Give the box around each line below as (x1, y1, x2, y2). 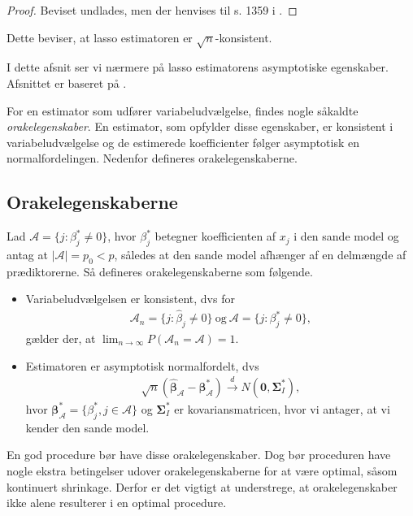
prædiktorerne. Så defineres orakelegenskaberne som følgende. (7, 262, 313, 280)
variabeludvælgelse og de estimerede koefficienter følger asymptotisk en (7, 133, 360, 150)
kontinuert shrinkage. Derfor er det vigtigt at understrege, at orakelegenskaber (7, 478, 398, 495)
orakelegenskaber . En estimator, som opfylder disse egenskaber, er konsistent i (7, 118, 393, 135)
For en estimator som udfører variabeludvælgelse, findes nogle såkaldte (7, 102, 359, 119)
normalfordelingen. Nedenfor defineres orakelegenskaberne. (7, 150, 298, 167)
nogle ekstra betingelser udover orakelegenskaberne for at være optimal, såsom (7, 462, 398, 479)
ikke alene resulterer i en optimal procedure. (7, 494, 227, 511)
